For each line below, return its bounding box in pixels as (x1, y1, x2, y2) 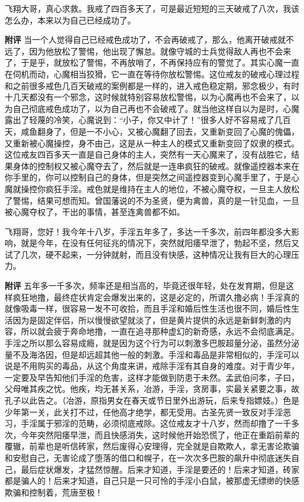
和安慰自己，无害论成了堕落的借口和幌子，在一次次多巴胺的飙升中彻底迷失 (5, 451, 291, 463)
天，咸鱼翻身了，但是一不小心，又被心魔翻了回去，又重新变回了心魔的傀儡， (5, 125, 299, 137)
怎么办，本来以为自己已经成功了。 (5, 13, 136, 26)
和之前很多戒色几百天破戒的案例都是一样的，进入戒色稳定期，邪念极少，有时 (5, 79, 299, 91)
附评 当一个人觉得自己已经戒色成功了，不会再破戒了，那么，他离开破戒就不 (5, 33, 294, 46)
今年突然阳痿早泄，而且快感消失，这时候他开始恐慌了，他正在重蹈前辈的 (20, 428, 299, 440)
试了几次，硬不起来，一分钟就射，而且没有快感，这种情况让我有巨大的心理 (5, 248, 291, 260)
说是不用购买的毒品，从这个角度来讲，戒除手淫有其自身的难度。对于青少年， (5, 360, 299, 372)
